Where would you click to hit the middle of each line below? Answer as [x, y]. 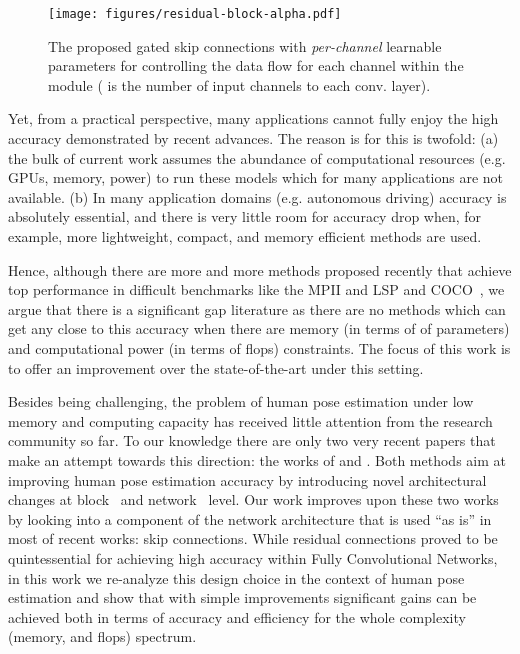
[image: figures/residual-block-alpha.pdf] [195, 14]
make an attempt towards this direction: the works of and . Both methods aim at [257, 459]
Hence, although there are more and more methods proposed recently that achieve [260, 269]
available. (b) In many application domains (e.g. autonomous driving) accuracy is [257, 196]
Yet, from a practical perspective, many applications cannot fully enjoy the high [253, 118]
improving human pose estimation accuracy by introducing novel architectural [247, 479]
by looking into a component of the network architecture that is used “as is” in [250, 518]
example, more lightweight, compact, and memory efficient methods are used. [245, 236]
